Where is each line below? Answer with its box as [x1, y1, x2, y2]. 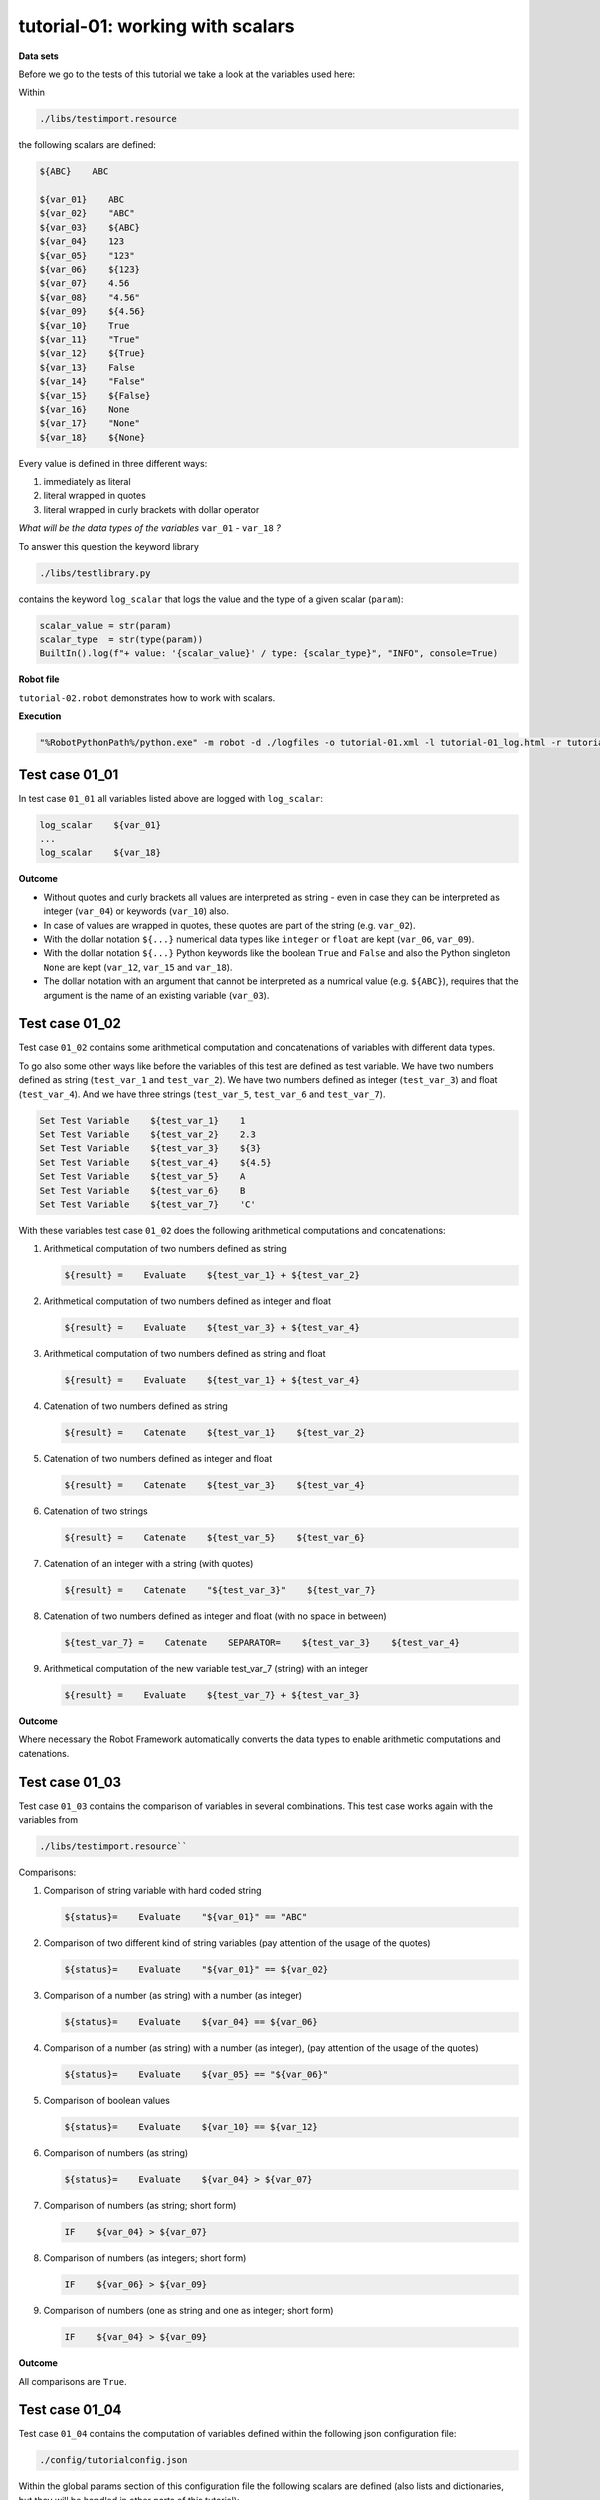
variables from [18, 1814, 79, 1826]
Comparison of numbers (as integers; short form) [43, 2252, 247, 2264]
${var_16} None [39, 403, 130, 415]
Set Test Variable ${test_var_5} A [39, 1171, 246, 1182]
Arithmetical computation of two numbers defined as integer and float [43, 1295, 332, 1307]
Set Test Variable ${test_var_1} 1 [39, 1115, 246, 1126]
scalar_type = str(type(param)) [39, 633, 204, 645]
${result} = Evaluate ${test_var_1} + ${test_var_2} [64, 1270, 360, 1281]
